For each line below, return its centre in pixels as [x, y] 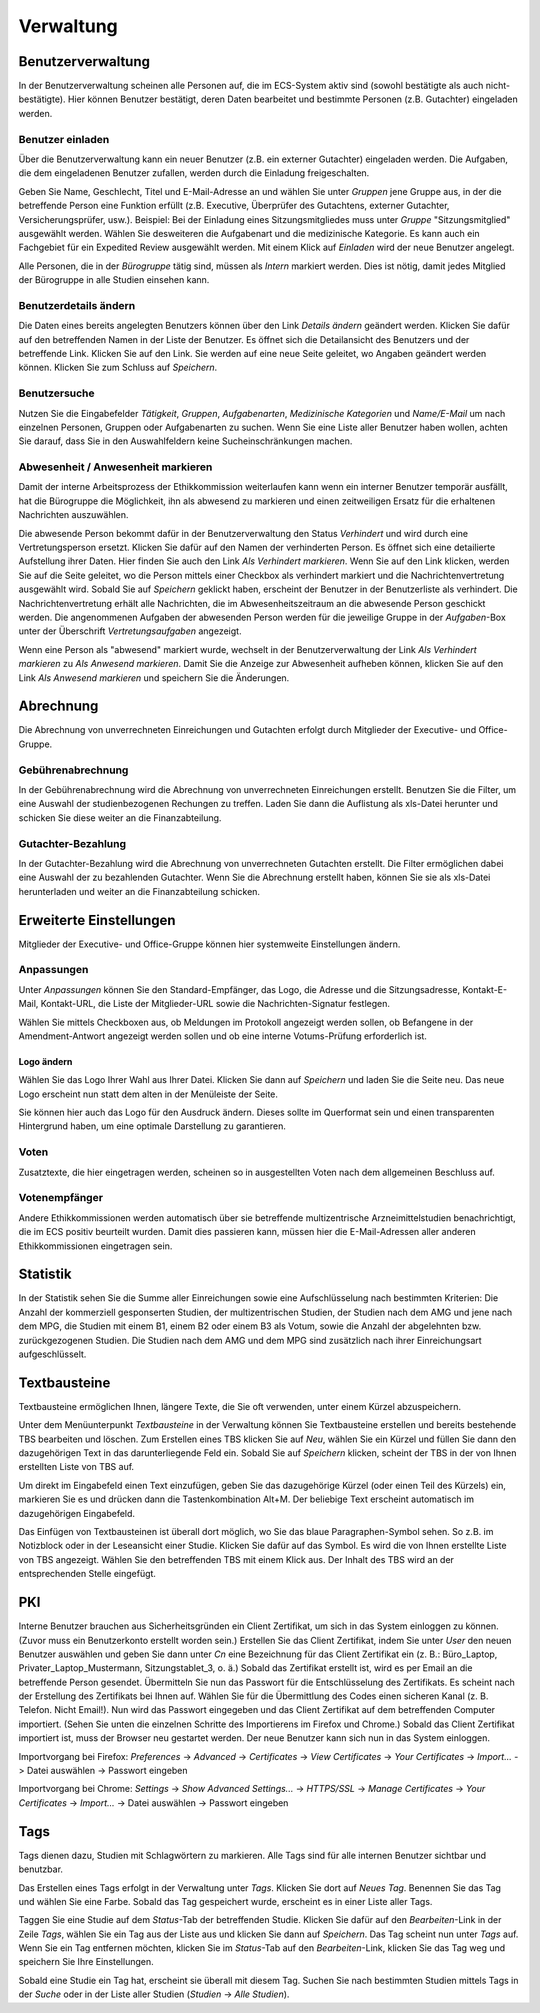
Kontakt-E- [484, 989]
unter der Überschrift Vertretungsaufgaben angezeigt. [130, 631]
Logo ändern [45, 1061]
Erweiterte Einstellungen [97, 920]
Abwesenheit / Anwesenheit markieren [115, 467]
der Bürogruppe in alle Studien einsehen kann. [114, 280]
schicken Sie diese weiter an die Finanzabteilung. [120, 817]
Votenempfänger [61, 1198]
